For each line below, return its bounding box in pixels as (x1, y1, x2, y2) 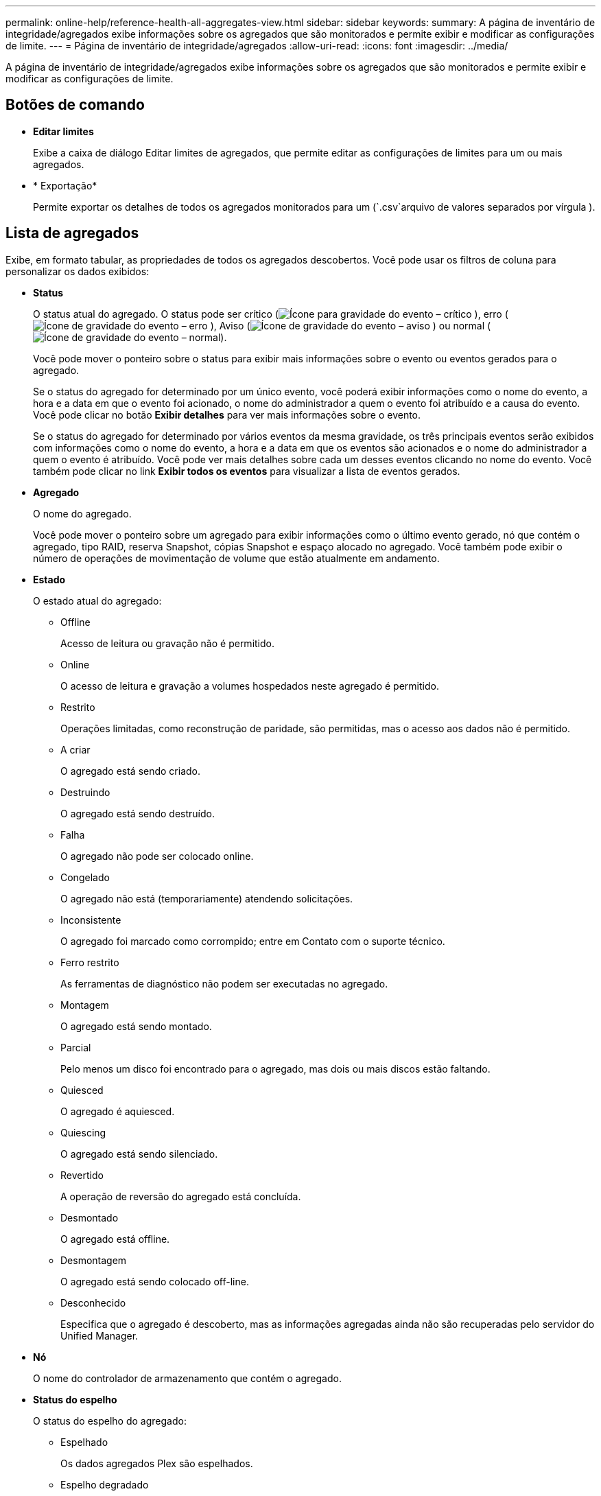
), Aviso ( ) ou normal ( (210, 319, 491, 331)
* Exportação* (33, 179, 97, 191)
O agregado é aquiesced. (60, 1105, 175, 1117)
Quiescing (60, 1126, 106, 1138)
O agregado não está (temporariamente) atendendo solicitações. (60, 892, 353, 904)
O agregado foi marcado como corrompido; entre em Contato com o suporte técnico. (60, 935, 445, 947)
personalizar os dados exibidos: (5, 265, 150, 277)
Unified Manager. (60, 1329, 139, 1342)
